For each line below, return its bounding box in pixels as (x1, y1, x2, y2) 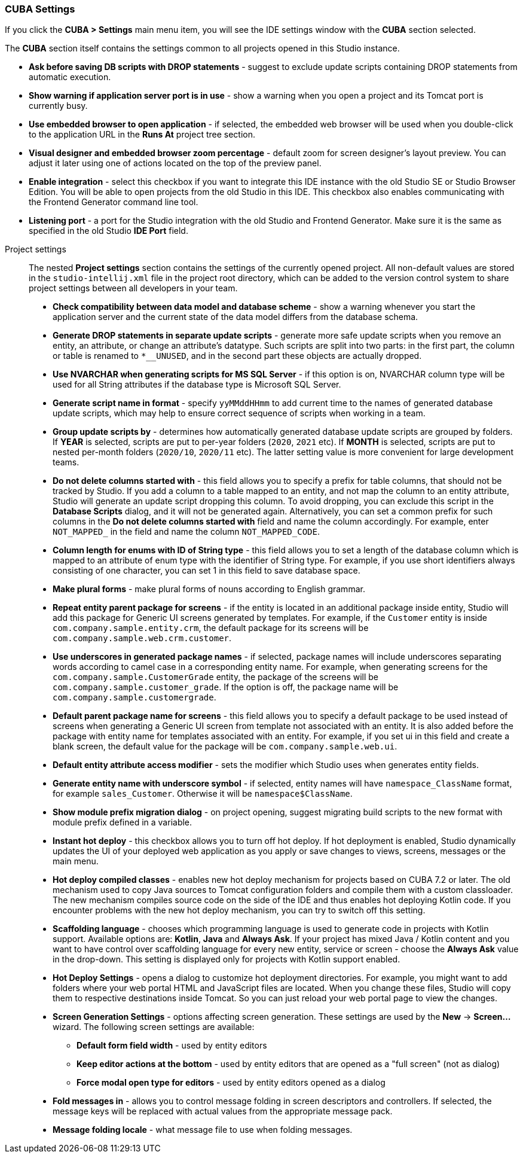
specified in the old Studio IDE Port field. (29, 225, 188, 236)
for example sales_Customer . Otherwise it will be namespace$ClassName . (53, 788, 353, 799)
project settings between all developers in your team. (29, 283, 238, 294)
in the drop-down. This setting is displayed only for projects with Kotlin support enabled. (53, 954, 400, 965)
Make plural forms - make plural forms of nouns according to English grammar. (53, 584, 365, 595)
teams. (53, 457, 79, 468)
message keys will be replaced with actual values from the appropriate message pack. (53, 1106, 393, 1117)
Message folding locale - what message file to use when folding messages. (53, 1125, 353, 1135)
